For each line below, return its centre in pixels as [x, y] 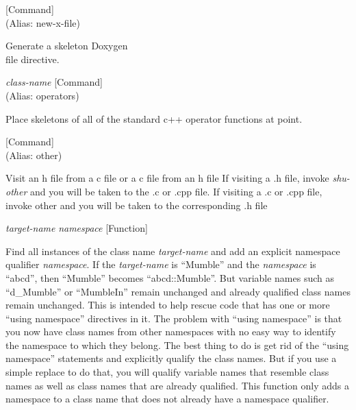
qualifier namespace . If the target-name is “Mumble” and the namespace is [161, 264]
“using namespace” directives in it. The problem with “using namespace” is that [174, 318]
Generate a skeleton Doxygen [67, 46]
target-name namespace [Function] [77, 228]
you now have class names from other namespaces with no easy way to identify [171, 331]
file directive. [33, 59]
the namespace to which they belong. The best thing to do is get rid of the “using [177, 345]
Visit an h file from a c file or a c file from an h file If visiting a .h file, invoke [167, 178]
